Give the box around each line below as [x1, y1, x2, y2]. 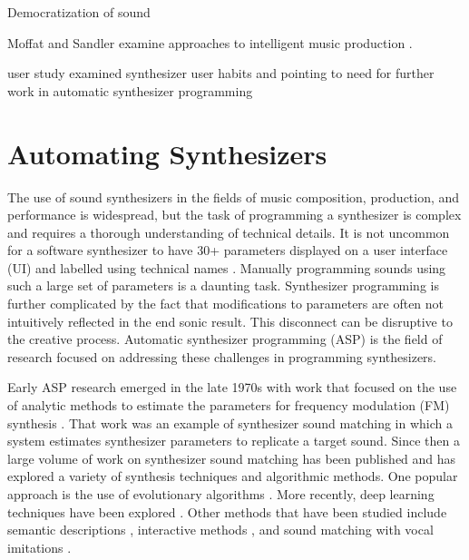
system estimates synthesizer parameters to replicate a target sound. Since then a [7, 431, 460, 450]
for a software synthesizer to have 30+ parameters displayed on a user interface [7, 241, 448, 260]
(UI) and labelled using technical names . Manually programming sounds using [7, 258, 446, 277]
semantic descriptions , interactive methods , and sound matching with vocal [7, 520, 434, 539]
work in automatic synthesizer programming [7, 81, 253, 100]
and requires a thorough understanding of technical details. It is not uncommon [7, 222, 450, 241]
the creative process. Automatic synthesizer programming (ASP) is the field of [7, 329, 443, 349]
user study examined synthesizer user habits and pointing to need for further [7, 64, 435, 83]
